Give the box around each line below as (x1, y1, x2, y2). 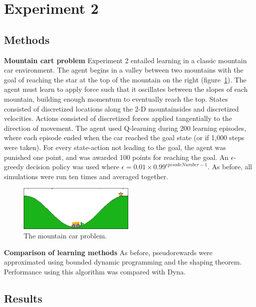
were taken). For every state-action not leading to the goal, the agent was (4, 142, 226, 152)
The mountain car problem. (24, 230, 107, 241)
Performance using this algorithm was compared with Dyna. (4, 267, 186, 277)
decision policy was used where (26, 161, 119, 172)
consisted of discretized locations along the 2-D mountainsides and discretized (4, 103, 239, 114)
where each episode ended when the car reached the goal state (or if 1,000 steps (4, 132, 245, 143)
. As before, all (208, 161, 252, 172)
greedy (4, 161, 24, 172)
